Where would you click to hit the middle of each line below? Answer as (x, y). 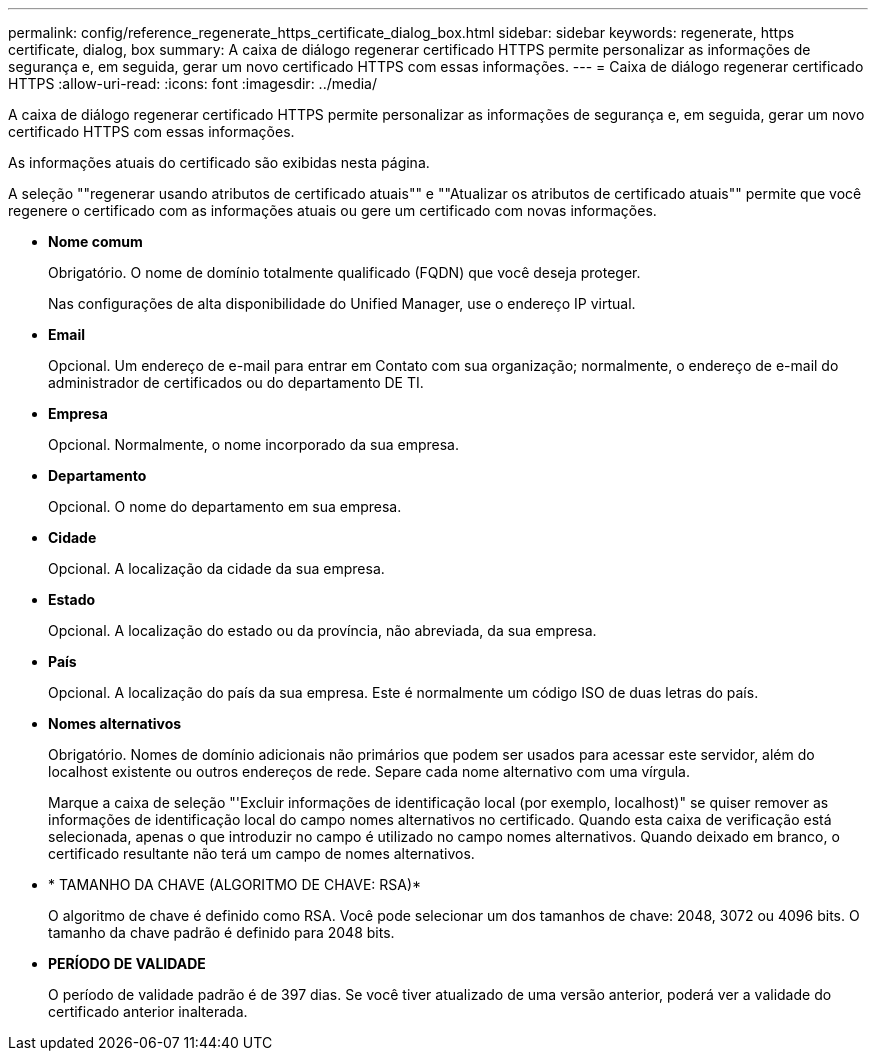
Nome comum (95, 241)
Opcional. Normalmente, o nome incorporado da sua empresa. (254, 444)
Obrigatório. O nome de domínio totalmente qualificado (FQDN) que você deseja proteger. (344, 272)
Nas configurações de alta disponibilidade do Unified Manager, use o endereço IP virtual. (342, 303)
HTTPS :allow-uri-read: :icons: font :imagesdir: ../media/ (193, 83)
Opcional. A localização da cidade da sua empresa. (216, 568)
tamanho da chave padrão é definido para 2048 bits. (221, 932)
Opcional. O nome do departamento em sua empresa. (225, 506)
